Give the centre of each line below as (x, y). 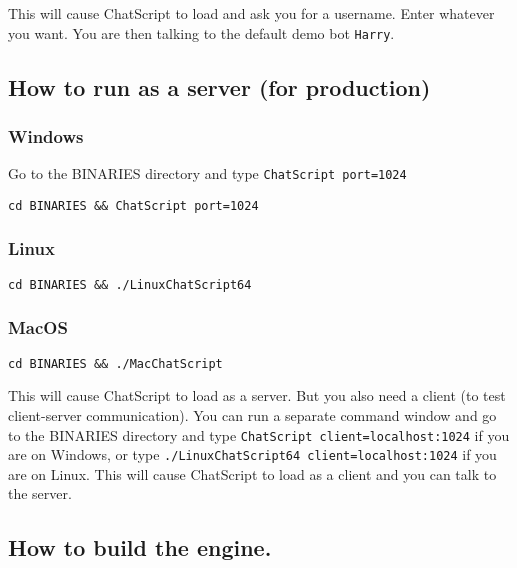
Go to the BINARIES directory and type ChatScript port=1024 (207, 173)
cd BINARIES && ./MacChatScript (115, 363)
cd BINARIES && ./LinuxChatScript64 (130, 284)
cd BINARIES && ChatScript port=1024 (133, 205)
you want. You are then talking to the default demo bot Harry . (201, 32)
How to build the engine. (140, 547)
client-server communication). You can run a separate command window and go (252, 414)
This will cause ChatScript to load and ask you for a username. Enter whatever (251, 13)
